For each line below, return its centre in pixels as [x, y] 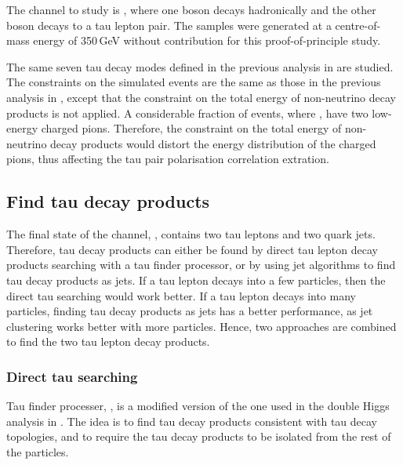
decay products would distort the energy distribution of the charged [213, 143]
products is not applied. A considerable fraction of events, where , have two [187, 113]
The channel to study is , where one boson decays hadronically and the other [191, 9]
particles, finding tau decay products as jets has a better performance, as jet [190, 311]
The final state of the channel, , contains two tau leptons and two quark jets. [191, 234]
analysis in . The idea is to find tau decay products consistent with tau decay [192, 421]
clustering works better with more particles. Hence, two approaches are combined [201, 326]
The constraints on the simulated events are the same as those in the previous [194, 82]
